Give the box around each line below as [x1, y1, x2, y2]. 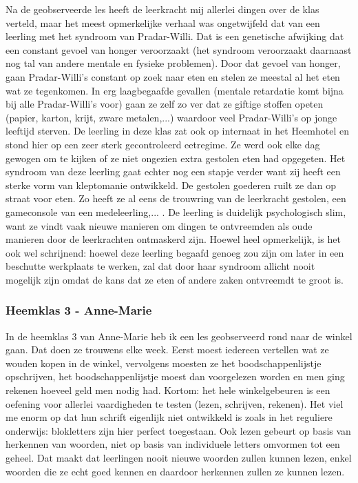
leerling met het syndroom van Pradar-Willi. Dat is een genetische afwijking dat [6, 29, 344, 43]
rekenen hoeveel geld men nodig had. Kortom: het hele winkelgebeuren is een [6, 383, 330, 397]
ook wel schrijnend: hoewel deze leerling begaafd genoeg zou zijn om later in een [6, 245, 344, 259]
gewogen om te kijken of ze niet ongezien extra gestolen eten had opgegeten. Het [6, 150, 346, 165]
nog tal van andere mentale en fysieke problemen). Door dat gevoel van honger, [6, 56, 341, 70]
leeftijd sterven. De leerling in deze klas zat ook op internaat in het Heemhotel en [6, 124, 349, 138]
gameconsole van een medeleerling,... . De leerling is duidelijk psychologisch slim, [6, 204, 346, 219]
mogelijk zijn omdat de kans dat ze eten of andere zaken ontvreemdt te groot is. [6, 272, 344, 286]
